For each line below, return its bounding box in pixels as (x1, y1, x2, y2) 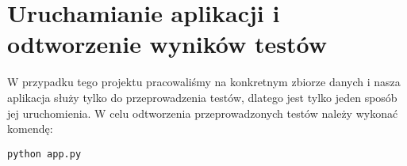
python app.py (7, 148, 82, 160)
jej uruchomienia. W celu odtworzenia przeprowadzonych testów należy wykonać (7, 104, 398, 121)
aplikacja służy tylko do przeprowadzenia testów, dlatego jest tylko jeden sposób (7, 89, 397, 105)
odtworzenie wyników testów (7, 28, 327, 60)
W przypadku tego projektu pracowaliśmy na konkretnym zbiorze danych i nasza (7, 74, 401, 90)
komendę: (7, 120, 53, 137)
